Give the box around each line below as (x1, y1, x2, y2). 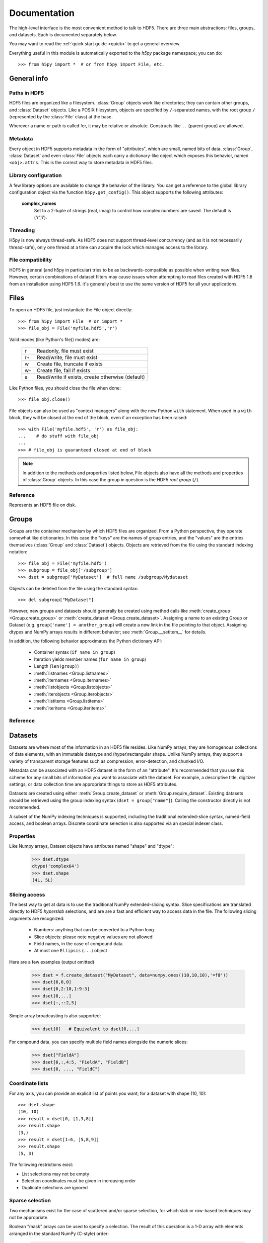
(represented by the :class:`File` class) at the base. (9, 114, 113, 120)
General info (9, 74, 48, 83)
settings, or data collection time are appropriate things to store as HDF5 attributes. (9, 781, 178, 787)
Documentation (9, 7, 75, 18)
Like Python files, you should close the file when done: (9, 385, 121, 391)
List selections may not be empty (21, 1171, 89, 1177)
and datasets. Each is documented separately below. (9, 31, 118, 37)
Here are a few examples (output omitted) (9, 959, 95, 965)
